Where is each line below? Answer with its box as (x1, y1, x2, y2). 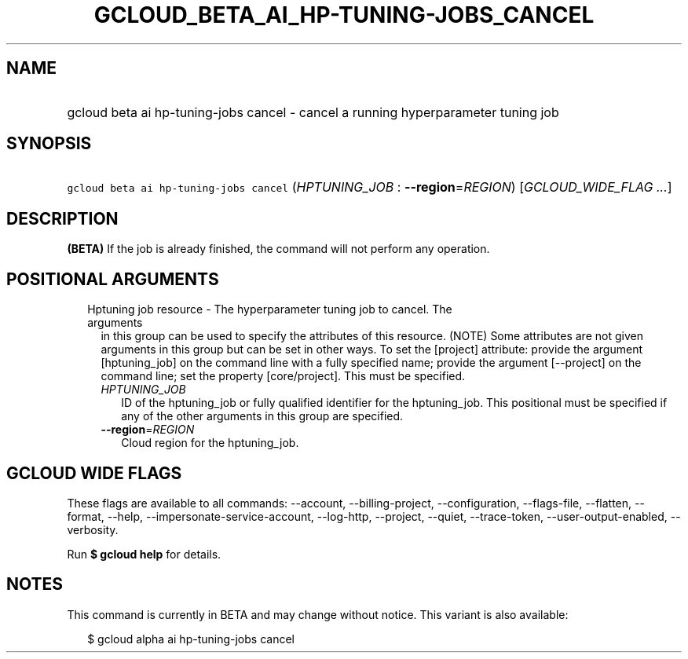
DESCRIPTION (6, 208, 119, 229)
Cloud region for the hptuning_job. (121, 436, 299, 450)
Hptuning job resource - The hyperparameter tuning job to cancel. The (87, 302, 452, 317)
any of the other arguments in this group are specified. (121, 409, 404, 423)
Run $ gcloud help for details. (67, 547, 221, 561)
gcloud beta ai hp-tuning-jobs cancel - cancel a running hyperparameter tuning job (67, 104, 559, 120)
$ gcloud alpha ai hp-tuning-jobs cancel (87, 632, 295, 646)
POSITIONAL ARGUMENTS (6, 269, 219, 289)
